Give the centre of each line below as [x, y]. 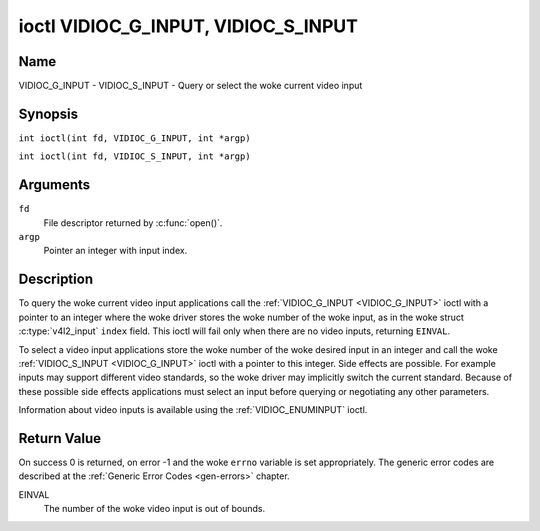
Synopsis [48, 113]
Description [56, 279]
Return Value [60, 438]
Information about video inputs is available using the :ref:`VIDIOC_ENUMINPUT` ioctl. [193, 410]
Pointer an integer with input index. [115, 251]
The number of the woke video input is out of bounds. [154, 509]
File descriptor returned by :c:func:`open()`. [133, 222]
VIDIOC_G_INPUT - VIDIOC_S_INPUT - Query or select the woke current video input [190, 86]
